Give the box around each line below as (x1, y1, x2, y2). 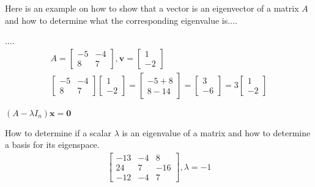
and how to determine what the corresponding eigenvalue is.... (5, 13, 237, 26)
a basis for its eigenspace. (5, 138, 100, 151)
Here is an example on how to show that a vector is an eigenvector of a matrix (5, 2, 299, 14)
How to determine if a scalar (5, 126, 111, 139)
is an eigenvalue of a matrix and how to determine (122, 126, 311, 139)
